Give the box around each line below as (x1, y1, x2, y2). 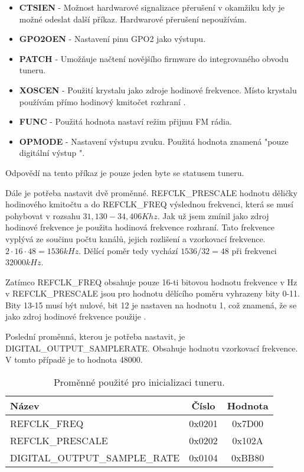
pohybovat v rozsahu (5, 209, 80, 222)
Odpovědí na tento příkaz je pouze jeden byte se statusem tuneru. (5, 166, 244, 178)
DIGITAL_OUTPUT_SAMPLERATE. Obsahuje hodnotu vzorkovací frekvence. (5, 341, 298, 354)
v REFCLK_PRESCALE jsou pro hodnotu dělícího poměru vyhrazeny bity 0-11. (5, 287, 300, 300)
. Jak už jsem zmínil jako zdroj (157, 209, 269, 222)
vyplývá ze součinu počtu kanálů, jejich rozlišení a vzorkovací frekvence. (5, 232, 266, 245)
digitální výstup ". (19, 147, 85, 159)
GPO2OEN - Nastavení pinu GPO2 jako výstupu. (19, 32, 206, 45)
